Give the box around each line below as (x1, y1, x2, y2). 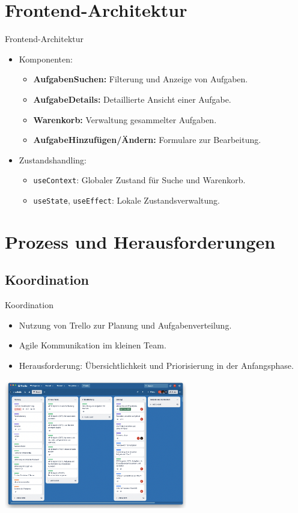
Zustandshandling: (19, 153, 87, 166)
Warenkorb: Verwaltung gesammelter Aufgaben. (33, 113, 217, 126)
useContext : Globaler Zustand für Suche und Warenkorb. (33, 174, 246, 186)
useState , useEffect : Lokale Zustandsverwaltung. (33, 193, 220, 206)
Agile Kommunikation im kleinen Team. (19, 339, 166, 351)
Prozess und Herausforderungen (5, 229, 276, 253)
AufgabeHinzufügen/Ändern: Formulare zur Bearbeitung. (33, 133, 261, 146)
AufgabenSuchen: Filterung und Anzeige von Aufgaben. (33, 73, 248, 85)
